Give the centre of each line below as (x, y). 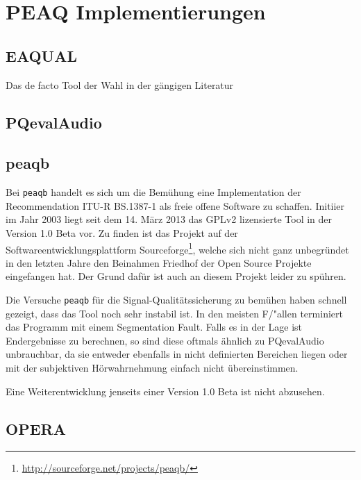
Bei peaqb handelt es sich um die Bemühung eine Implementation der (153, 192)
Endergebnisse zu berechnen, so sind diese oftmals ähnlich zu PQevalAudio (165, 340)
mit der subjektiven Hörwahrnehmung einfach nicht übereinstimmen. (152, 368)
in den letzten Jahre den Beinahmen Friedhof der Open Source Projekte (159, 262)
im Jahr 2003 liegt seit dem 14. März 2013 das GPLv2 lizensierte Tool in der (169, 219)
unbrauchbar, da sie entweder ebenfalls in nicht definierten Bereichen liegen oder (177, 354)
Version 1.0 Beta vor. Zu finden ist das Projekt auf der (122, 233)
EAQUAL (41, 55)
